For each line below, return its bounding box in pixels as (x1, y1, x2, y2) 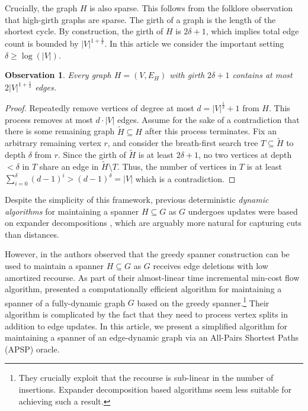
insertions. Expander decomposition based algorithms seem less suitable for (18, 383, 292, 395)
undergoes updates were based (188, 205, 298, 217)
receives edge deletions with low (153, 259, 268, 271)
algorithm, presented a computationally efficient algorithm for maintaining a (5, 283, 282, 295)
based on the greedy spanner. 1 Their (137, 295, 269, 309)
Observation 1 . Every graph (5, 69, 111, 81)
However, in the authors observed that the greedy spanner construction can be (5, 248, 290, 260)
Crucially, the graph (5, 2, 78, 14)
